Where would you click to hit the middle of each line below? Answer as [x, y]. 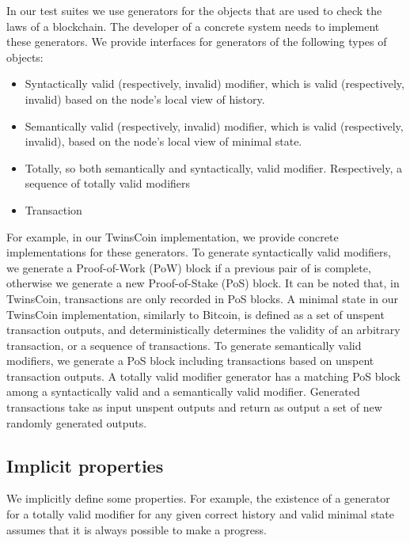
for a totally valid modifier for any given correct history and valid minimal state [201, 514]
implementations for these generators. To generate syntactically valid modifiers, [199, 252]
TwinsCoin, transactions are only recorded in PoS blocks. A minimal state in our [203, 298]
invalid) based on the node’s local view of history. [145, 99]
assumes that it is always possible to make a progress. [137, 529]
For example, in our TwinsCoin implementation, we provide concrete [173, 236]
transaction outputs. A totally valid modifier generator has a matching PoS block [204, 376]
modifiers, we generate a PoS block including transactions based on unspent [190, 361]
